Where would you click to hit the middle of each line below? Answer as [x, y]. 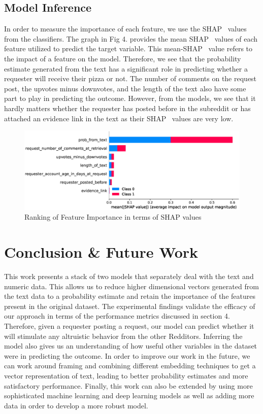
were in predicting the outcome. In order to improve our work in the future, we [127, 355]
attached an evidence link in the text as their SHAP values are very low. [119, 118]
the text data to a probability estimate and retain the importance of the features [130, 296]
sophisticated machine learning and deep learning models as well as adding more [129, 395]
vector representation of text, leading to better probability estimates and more [126, 375]
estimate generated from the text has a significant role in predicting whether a [126, 68]
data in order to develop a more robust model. [76, 405]
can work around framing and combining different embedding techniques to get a [130, 366]
